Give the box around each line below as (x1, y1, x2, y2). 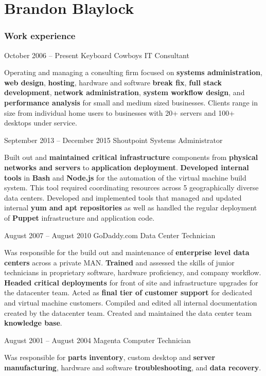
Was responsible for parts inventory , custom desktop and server (4, 352, 216, 363)
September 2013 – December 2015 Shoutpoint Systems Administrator (4, 134, 223, 145)
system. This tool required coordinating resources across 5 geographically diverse (4, 182, 259, 193)
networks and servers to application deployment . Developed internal (4, 162, 249, 172)
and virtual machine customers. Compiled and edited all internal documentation (4, 297, 257, 308)
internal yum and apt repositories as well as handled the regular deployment (4, 202, 257, 213)
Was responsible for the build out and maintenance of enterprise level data (4, 247, 250, 258)
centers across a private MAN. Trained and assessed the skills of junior (4, 257, 235, 267)
